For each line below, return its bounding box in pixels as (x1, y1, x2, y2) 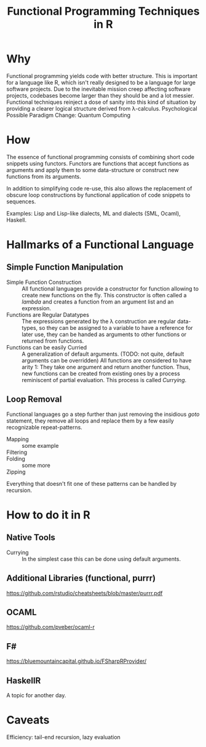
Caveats (6, 713, 50, 727)
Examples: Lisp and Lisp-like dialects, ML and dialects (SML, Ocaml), (6, 209, 181, 217)
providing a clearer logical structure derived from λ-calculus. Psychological (6, 104, 198, 112)
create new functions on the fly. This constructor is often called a (22, 291, 187, 299)
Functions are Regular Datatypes (6, 311, 89, 318)
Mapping (6, 435, 29, 443)
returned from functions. (22, 337, 84, 345)
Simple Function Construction (6, 278, 82, 286)
